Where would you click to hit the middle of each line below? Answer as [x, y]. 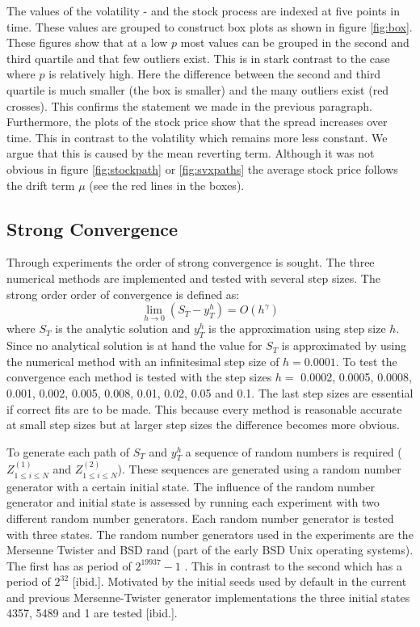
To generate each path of [68, 451]
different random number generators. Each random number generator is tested [200, 518]
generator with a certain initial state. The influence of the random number [191, 486]
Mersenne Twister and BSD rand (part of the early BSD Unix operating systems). [210, 550]
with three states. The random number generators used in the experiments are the [210, 534]
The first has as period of [69, 565]
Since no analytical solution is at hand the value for [134, 345]
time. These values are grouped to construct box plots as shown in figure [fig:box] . [210, 26]
